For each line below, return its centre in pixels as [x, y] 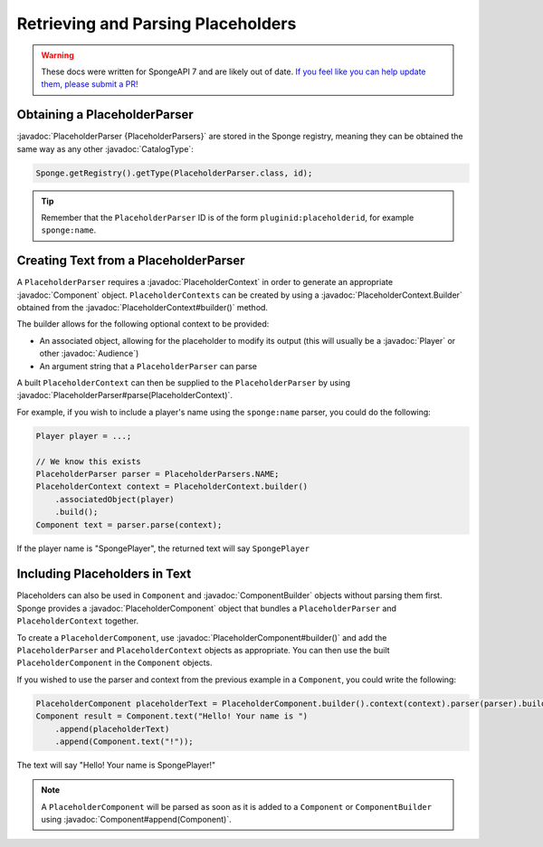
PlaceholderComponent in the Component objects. [114, 663]
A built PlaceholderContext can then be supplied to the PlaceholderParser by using [183, 383]
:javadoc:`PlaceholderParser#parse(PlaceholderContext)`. [124, 395]
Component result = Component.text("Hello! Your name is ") [172, 716]
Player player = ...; [84, 436]
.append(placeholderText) [112, 729]
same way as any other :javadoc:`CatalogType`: [105, 148]
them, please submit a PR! [90, 84]
